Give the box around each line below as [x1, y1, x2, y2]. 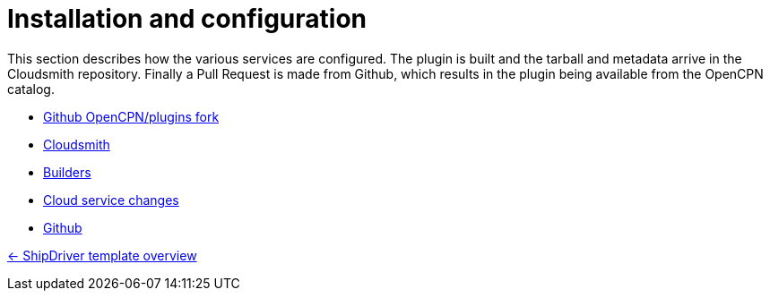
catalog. [7, 81, 55, 97]
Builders [43, 164, 91, 180]
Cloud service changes [43, 192, 179, 208]
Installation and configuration [7, 4, 367, 34]
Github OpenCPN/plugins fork [43, 108, 220, 124]
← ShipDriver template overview [7, 247, 197, 263]
